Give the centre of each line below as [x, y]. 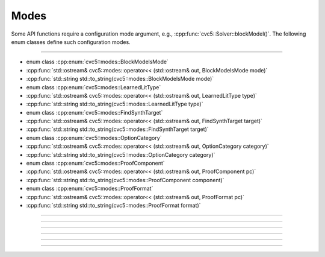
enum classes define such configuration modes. [71, 42]
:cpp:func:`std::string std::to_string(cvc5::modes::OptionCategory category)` [121, 154]
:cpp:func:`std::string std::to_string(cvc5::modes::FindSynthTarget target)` [117, 129]
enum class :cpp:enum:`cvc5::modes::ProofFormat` [90, 189]
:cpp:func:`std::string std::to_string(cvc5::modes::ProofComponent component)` [125, 180]
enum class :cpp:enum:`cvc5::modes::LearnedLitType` [94, 87]
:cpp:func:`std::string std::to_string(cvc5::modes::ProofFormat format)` [113, 205]
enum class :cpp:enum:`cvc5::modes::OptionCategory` [94, 138]
